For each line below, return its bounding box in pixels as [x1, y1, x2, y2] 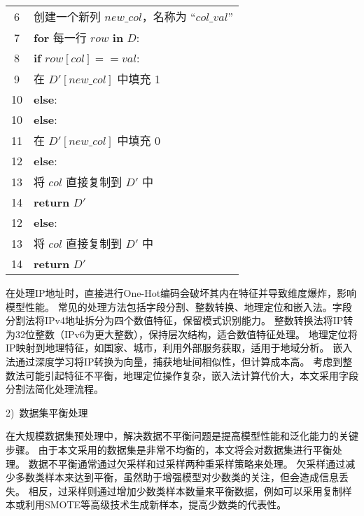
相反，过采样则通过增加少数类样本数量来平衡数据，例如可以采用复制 [28, 483, 342, 498]
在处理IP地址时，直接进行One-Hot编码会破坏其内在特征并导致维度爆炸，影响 [6, 286, 357, 300]
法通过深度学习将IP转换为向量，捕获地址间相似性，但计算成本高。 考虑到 [6, 354, 343, 368]
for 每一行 [34, 29, 87, 46]
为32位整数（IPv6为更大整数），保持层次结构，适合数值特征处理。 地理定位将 [6, 326, 358, 341]
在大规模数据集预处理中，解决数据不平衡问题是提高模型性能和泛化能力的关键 [6, 428, 358, 443]
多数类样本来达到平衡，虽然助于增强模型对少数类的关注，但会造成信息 [15, 470, 339, 484]
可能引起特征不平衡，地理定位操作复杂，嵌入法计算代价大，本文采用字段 [24, 368, 358, 382]
